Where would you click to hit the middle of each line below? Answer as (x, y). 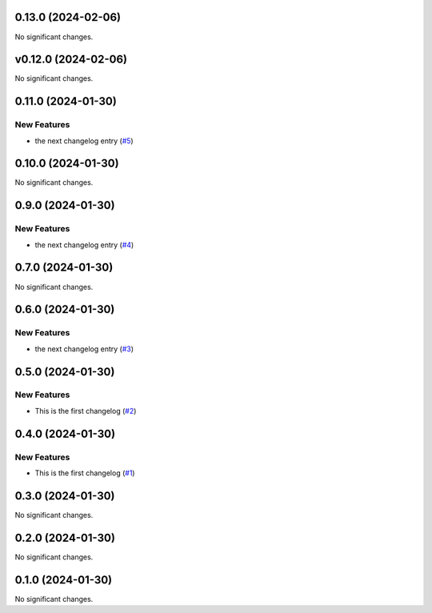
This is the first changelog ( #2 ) (86, 411)
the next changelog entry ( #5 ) (84, 141)
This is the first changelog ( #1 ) (85, 473)
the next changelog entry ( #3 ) (84, 349)
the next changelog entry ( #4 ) (84, 245)
